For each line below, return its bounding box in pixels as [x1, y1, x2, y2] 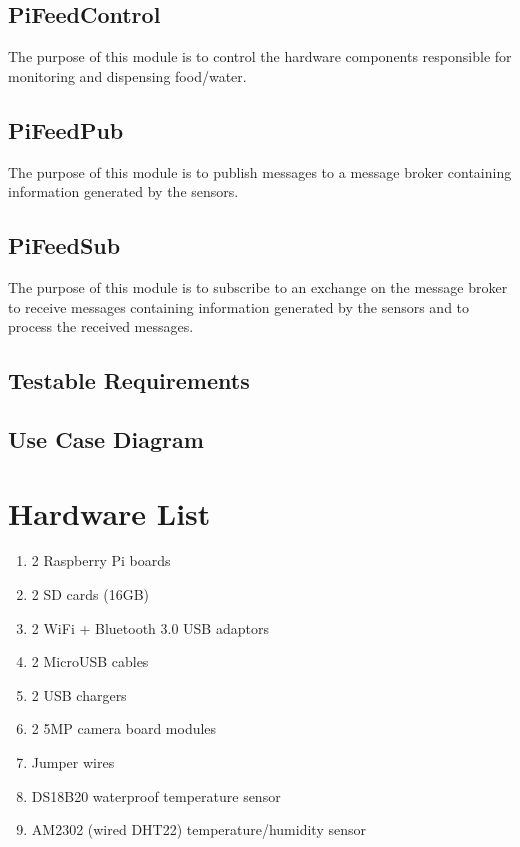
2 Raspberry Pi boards [31, 550, 171, 571]
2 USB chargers [31, 684, 127, 705]
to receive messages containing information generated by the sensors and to [8, 296, 470, 317]
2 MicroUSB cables [31, 651, 149, 672]
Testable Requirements [8, 365, 250, 396]
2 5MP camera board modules [31, 718, 217, 739]
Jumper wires [31, 752, 115, 773]
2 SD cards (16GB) [31, 584, 150, 605]
